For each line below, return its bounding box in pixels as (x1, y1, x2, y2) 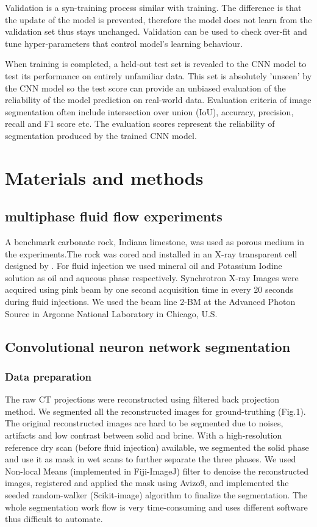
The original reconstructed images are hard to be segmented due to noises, (5, 417, 283, 429)
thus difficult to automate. (5, 512, 103, 525)
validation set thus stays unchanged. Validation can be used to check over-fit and (5, 25, 307, 38)
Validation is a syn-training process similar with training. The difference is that (5, 1, 302, 13)
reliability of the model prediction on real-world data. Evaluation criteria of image (5, 93, 312, 106)
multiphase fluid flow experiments (5, 207, 223, 226)
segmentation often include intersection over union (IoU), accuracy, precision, (5, 105, 294, 118)
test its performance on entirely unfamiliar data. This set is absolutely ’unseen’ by (5, 69, 312, 82)
